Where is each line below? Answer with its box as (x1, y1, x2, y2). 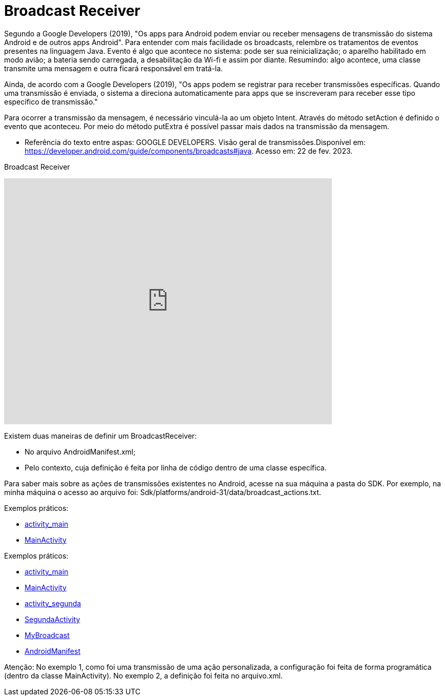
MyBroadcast (25, 630, 70, 640)
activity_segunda (25, 599, 81, 608)
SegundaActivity (25, 614, 80, 624)
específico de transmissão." (4, 97, 98, 106)
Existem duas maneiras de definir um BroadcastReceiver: (4, 431, 197, 440)
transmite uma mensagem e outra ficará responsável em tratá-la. (4, 64, 223, 73)
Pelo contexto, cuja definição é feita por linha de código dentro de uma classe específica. (25, 463, 327, 472)
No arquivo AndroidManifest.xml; (25, 447, 136, 456)
